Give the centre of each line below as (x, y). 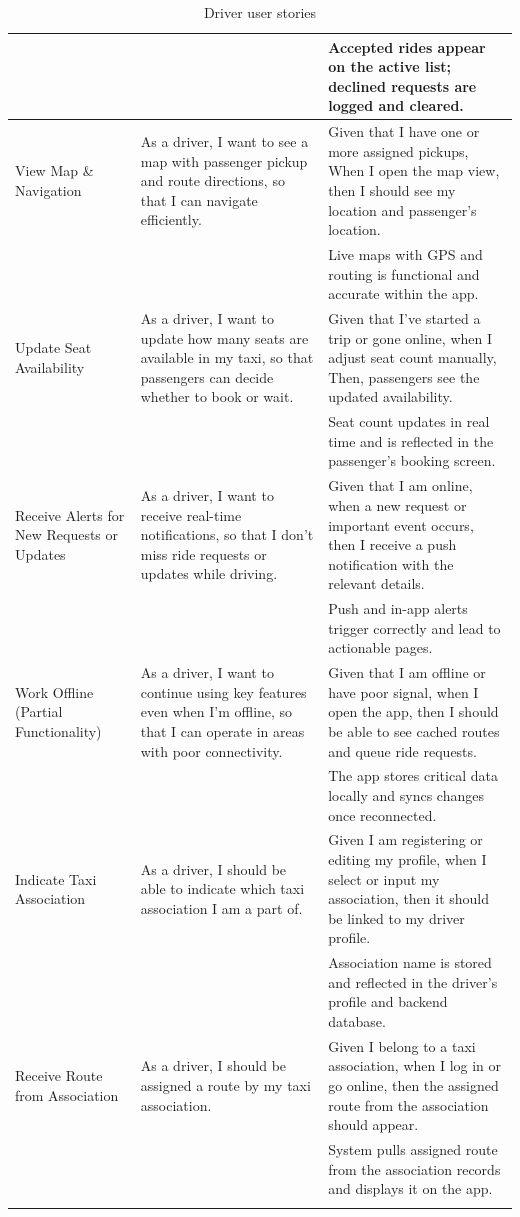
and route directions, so (212, 180)
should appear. (373, 1124)
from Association (67, 1094)
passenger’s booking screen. (412, 460)
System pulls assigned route (413, 1149)
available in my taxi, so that (227, 357)
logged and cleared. (396, 105)
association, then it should (409, 898)
